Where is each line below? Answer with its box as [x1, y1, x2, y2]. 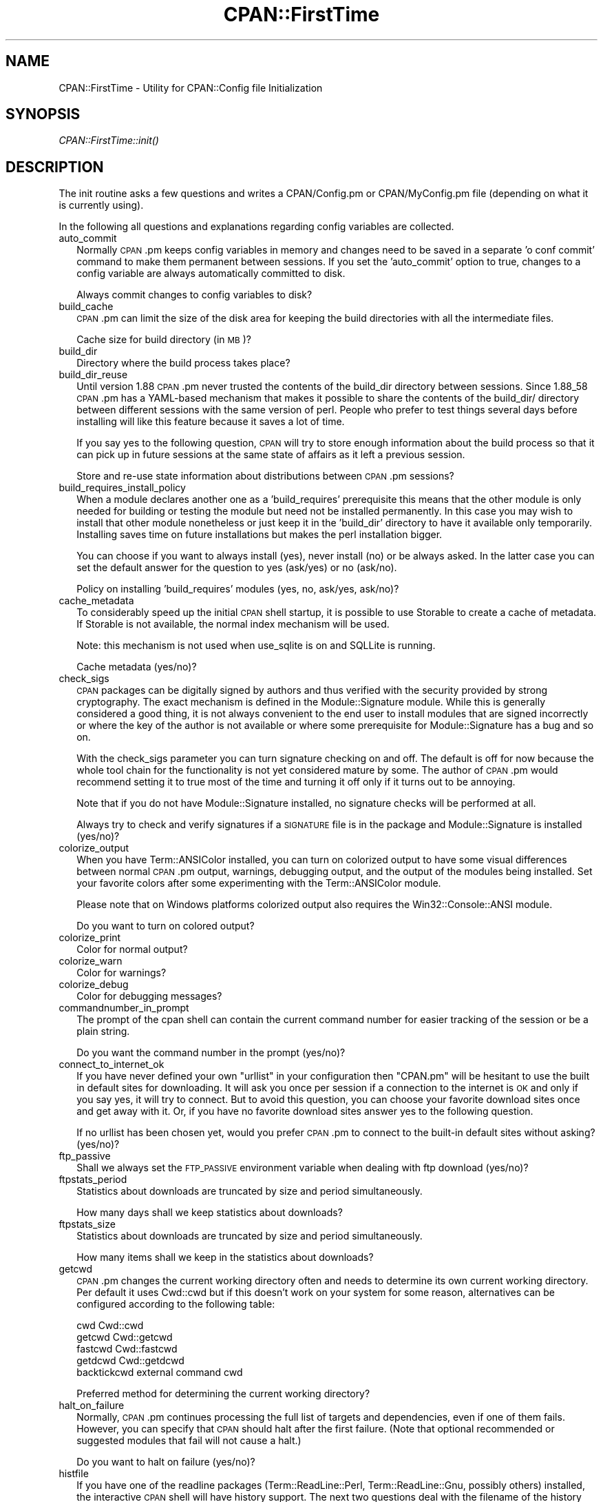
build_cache [59, 300, 114, 313]
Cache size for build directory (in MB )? [76, 333, 251, 346]
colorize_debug [59, 978, 129, 991]
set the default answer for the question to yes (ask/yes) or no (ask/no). [76, 562, 397, 574]
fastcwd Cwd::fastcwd [76, 1343, 178, 1355]
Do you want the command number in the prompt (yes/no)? [76, 1047, 346, 1059]
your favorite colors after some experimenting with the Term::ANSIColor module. [76, 877, 441, 889]
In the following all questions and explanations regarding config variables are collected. [59, 220, 454, 233]
